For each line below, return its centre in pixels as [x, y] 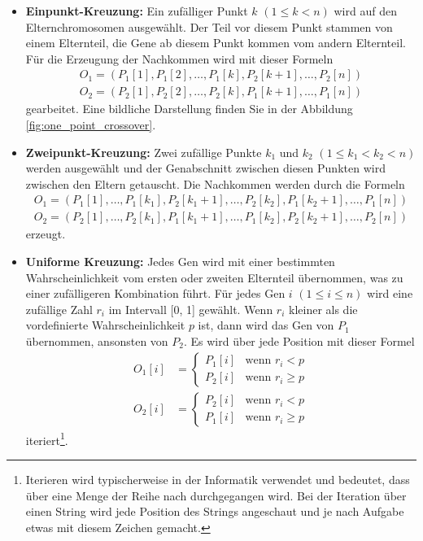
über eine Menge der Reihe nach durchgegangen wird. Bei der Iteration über [216, 495]
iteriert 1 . [47, 438]
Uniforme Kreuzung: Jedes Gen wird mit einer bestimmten [180, 262]
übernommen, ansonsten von [97, 341]
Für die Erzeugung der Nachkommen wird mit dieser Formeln [179, 58]
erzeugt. [46, 234]
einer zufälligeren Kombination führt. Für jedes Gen [155, 293]
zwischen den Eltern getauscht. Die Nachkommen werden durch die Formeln [215, 183]
